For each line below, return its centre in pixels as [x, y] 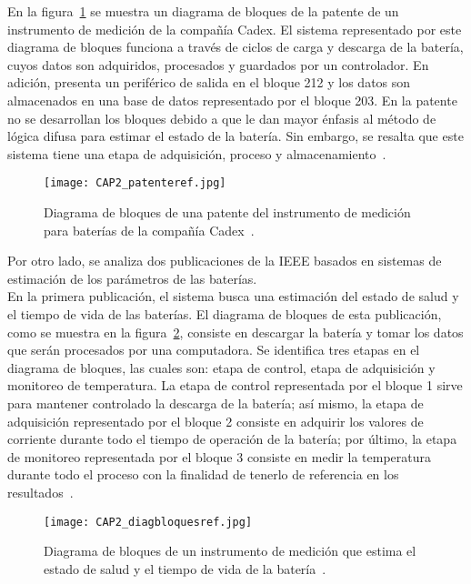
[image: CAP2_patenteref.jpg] [135, 183]
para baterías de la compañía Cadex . [149, 230]
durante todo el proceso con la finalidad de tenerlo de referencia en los [203, 474]
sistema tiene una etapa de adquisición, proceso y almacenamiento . [197, 153]
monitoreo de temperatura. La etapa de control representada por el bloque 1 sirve [235, 385]
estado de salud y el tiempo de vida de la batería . [185, 568]
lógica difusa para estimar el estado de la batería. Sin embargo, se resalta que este [235, 136]
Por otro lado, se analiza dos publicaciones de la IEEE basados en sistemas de [225, 261]
